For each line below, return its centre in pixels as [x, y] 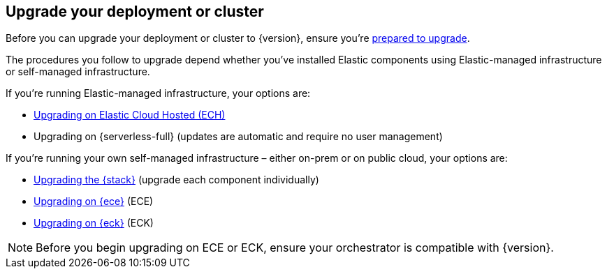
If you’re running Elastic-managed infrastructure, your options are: [158, 93]
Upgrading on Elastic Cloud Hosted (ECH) [130, 115]
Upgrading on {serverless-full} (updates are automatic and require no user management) [238, 137]
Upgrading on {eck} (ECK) [94, 223]
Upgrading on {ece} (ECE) [94, 201]
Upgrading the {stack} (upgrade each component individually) [176, 180]
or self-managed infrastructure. [78, 72]
